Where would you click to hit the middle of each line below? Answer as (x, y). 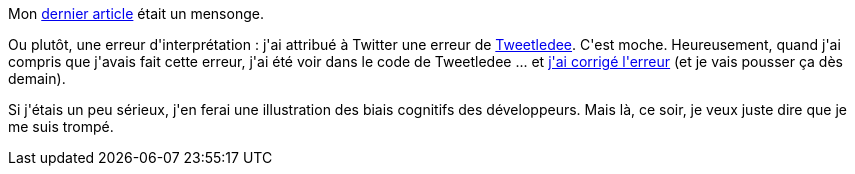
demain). (37, 78)
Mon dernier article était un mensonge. (136, 13)
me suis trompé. (61, 126)
